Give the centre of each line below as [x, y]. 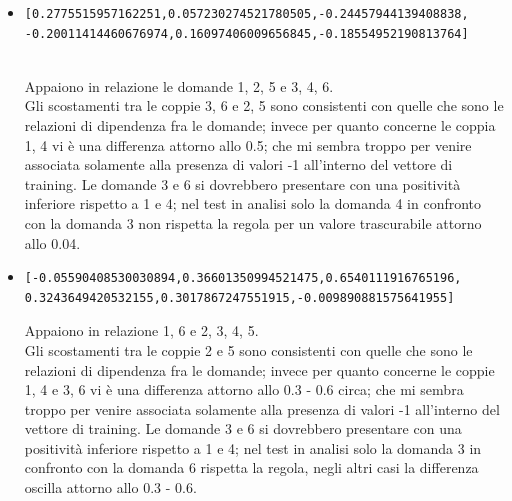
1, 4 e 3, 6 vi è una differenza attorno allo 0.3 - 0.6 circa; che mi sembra [244, 389]
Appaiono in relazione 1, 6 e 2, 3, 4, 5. [141, 330]
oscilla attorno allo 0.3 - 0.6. [110, 487]
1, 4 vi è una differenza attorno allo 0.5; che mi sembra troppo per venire [248, 144]
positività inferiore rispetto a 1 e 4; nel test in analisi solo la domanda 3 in [253, 447]
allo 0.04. [52, 242]
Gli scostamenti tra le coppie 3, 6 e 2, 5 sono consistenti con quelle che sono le [264, 105]
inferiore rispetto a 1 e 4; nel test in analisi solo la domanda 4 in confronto [253, 203]
